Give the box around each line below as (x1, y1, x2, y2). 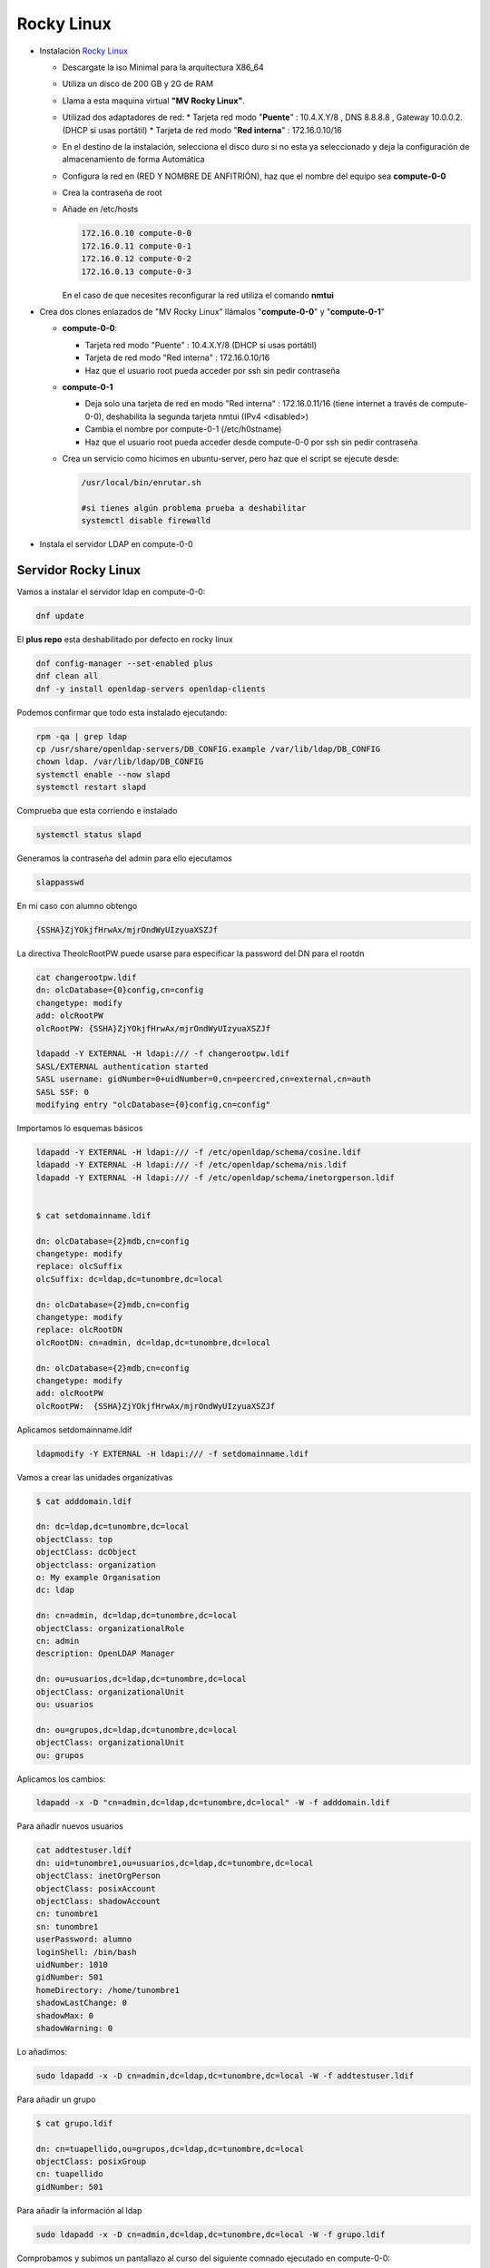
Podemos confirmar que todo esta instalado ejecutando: (16, 707, 228, 718)
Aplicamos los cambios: (16, 1774, 106, 1784)
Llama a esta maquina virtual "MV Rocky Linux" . (62, 95, 245, 106)
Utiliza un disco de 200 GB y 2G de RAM (62, 78, 213, 90)
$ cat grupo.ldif (35, 2118, 113, 2128)
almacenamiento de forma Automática (62, 154, 205, 165)
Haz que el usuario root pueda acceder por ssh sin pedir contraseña (84, 365, 340, 376)
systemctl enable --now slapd (35, 769, 171, 779)
